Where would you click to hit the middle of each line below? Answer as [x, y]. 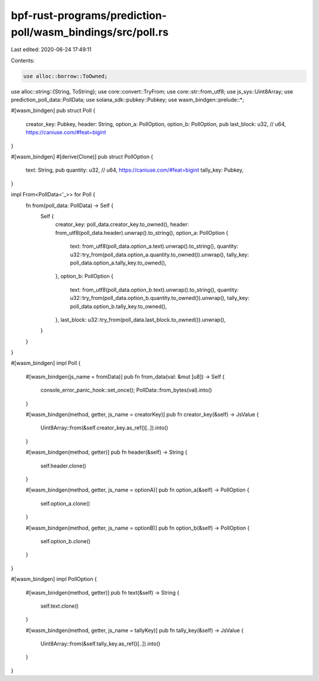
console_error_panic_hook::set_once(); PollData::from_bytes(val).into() [126, 390]
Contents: [23, 60]
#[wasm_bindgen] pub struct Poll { [53, 111]
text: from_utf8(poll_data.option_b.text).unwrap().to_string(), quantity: [154, 289]
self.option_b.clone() [66, 541]
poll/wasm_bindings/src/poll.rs [90, 32]
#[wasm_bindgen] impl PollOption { [54, 579]
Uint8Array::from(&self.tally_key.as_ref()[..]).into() [100, 644]
